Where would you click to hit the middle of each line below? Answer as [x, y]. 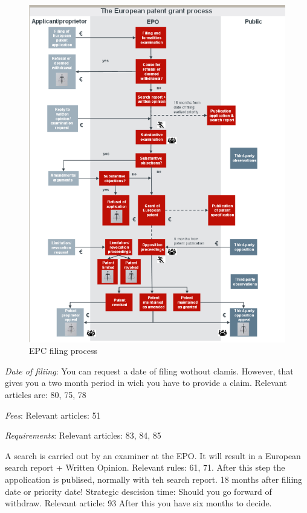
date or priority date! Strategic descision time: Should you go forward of [138, 491]
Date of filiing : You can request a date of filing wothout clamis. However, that [149, 371]
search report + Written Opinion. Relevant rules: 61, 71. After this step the [145, 467]
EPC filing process [63, 351]
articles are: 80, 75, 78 [46, 395]
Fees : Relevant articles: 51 [53, 415]
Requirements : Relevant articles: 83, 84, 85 [83, 435]
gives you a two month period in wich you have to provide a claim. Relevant [146, 383]
